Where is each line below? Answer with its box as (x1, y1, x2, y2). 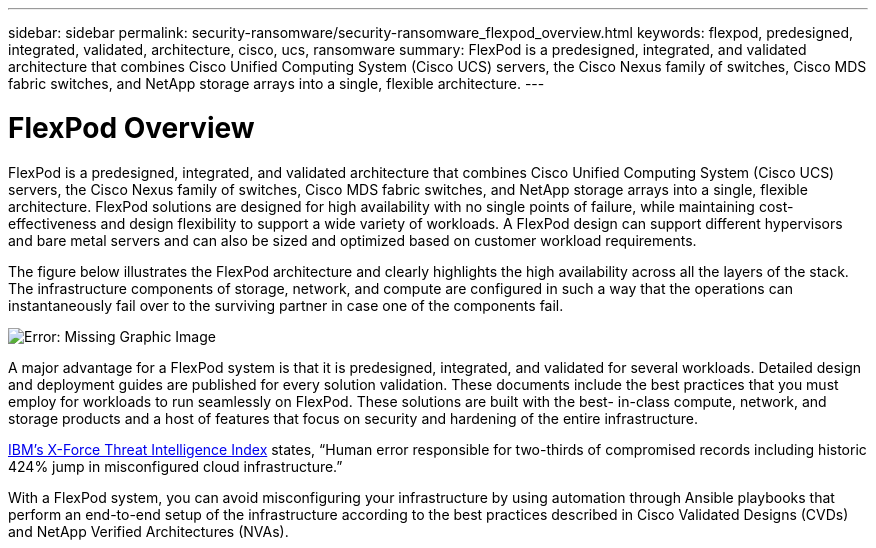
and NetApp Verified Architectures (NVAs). (8, 522, 289, 540)
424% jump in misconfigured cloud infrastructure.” (8, 457, 343, 475)
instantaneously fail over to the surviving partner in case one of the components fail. (8, 296, 564, 314)
